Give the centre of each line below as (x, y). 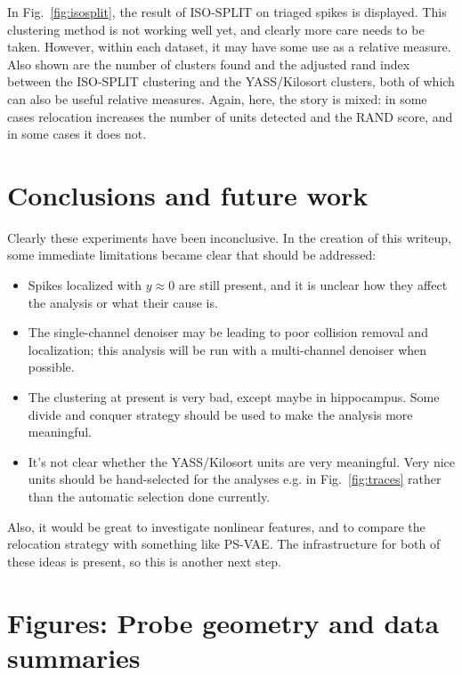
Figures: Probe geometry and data (223, 622)
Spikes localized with (85, 285)
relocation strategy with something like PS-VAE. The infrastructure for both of (224, 544)
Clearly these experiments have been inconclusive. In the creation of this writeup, (229, 237)
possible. (51, 367)
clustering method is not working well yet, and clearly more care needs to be (216, 29)
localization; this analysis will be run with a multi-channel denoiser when (227, 349)
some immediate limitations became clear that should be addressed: (192, 255)
